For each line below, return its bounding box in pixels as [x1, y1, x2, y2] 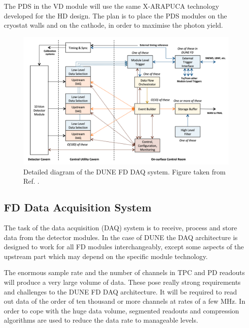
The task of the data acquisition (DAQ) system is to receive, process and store [4, 223, 237, 233]
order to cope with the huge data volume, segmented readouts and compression [4, 305, 239, 315]
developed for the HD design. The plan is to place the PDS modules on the [4, 10, 227, 20]
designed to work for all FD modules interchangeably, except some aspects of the [4, 242, 244, 252]
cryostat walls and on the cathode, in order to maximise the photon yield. [4, 20, 223, 30]
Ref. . [23, 176, 40, 186]
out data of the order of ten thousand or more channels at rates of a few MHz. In [4, 296, 246, 306]
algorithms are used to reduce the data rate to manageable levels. [4, 315, 198, 325]
